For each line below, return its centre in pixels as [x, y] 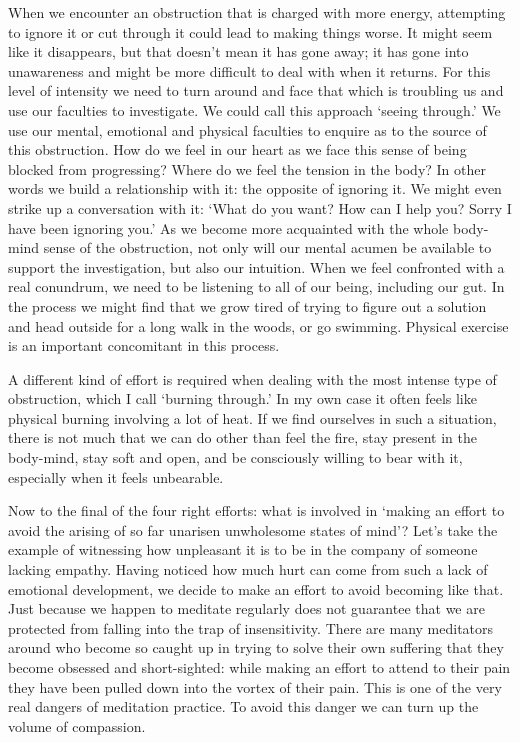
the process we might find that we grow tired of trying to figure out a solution [247, 305]
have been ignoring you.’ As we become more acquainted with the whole [228, 227]
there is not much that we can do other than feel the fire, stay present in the [242, 437]
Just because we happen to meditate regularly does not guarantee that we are [246, 608]
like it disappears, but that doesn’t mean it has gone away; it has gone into [238, 51]
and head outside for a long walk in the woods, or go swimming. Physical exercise [258, 325]
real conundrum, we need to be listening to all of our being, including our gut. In [256, 286]
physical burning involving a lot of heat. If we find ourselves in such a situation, [252, 417]
